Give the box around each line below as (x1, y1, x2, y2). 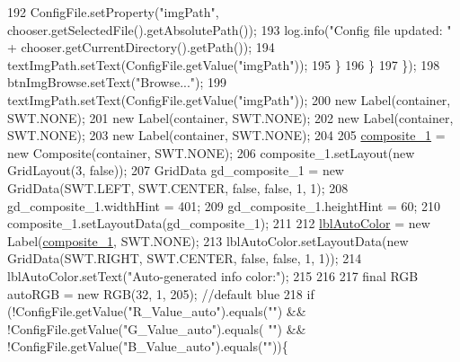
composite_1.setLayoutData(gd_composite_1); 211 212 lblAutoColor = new (7, 214, 430, 233)
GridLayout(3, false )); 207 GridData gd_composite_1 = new (7, 161, 344, 180)
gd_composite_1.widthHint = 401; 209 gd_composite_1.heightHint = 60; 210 (7, 196, 441, 215)
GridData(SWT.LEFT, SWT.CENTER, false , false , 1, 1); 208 (7, 178, 349, 197)
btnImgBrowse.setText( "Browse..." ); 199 (7, 73, 227, 92)
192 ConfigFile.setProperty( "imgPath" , (7, 3, 219, 21)
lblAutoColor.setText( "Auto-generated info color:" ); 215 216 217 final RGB (7, 266, 419, 285)
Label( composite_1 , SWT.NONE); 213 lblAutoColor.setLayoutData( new (7, 231, 409, 250)
